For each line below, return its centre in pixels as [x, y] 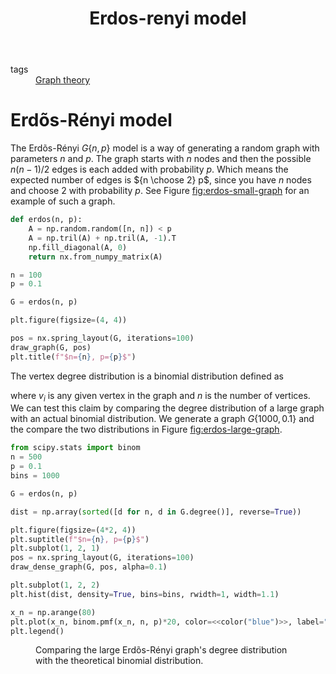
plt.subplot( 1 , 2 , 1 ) [55, 548]
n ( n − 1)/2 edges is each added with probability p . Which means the [149, 169]
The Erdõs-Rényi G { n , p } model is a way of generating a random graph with [165, 148]
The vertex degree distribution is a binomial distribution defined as [147, 376]
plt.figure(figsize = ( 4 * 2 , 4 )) [73, 530]
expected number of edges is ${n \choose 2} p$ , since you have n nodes [161, 180]
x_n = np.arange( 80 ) [53, 612]
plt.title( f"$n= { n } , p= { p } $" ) [73, 357]
